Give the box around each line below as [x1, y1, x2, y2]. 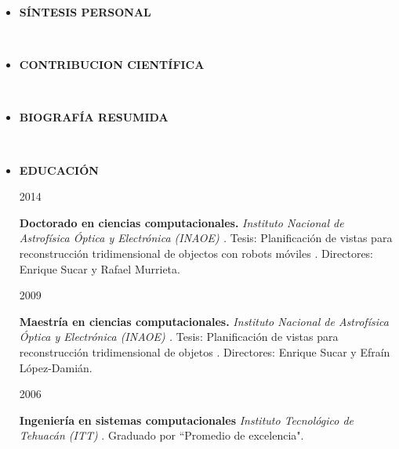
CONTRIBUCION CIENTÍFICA [19, 56, 205, 73]
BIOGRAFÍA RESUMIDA [19, 109, 169, 125]
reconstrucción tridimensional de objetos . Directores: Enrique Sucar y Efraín [19, 343, 390, 360]
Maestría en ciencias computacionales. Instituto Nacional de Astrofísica [19, 313, 389, 329]
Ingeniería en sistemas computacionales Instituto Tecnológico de [19, 411, 354, 428]
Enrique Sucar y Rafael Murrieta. [19, 260, 180, 277]
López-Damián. [19, 359, 92, 375]
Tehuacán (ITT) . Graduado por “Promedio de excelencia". [19, 427, 304, 444]
